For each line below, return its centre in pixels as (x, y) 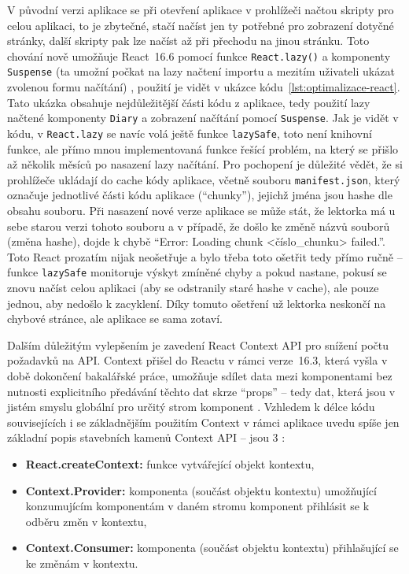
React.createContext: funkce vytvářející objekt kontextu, (170, 464)
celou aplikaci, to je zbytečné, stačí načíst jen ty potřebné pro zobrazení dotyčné (201, 25)
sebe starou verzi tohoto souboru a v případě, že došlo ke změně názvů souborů (199, 226)
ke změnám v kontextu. (82, 563)
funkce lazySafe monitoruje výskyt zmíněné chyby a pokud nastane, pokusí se (197, 272)
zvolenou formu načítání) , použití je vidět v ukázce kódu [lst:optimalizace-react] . (204, 87)
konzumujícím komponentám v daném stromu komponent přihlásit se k (197, 506)
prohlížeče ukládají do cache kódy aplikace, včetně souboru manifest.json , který (204, 179)
